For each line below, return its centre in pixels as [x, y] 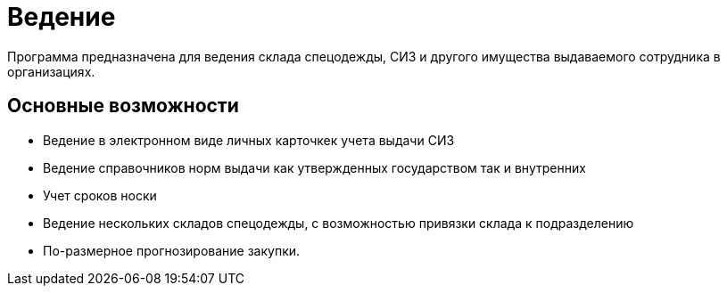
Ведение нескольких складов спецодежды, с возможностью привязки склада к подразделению [339, 223]
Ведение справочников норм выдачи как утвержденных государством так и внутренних [314, 167]
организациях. [51, 71]
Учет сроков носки [100, 195]
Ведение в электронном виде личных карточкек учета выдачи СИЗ [249, 140]
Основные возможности [123, 106]
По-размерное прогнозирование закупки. [172, 250]
